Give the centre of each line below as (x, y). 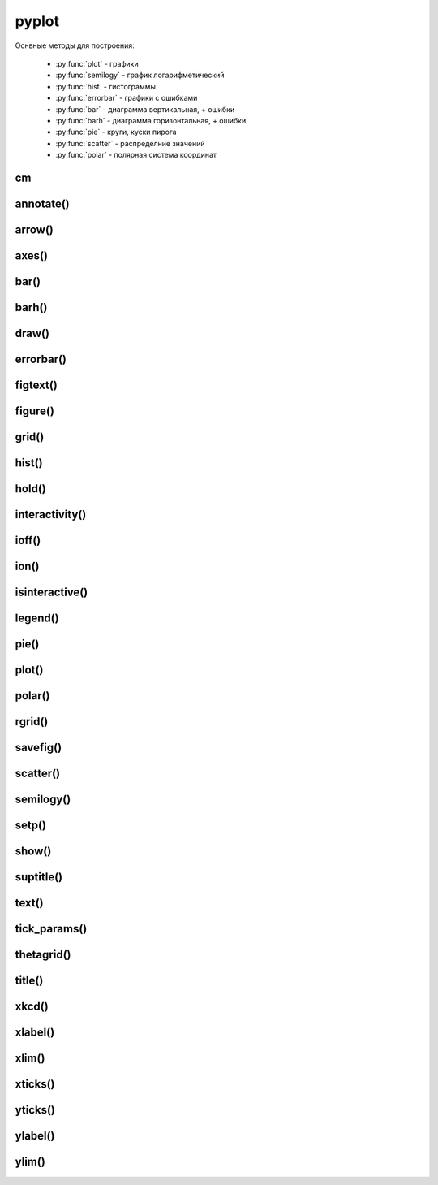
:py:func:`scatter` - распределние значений (130, 143)
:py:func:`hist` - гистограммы (106, 86)
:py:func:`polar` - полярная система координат (136, 155)
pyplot (37, 21)
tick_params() (51, 929)
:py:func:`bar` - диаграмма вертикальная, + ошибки (145, 109)
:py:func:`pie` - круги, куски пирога (116, 132)
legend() (37, 618)
